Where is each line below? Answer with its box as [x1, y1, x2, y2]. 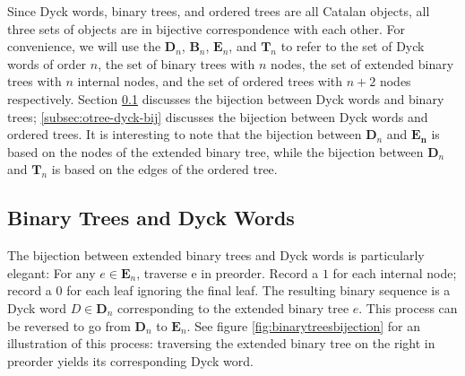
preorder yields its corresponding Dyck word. [7, 351, 254, 370]
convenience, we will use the [7, 37, 161, 56]
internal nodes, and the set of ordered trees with [77, 72, 343, 91]
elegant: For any [7, 263, 96, 282]
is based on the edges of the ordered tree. [51, 160, 278, 179]
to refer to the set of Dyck [280, 37, 425, 56]
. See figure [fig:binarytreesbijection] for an [186, 316, 421, 335]
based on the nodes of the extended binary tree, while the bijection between [7, 142, 424, 161]
